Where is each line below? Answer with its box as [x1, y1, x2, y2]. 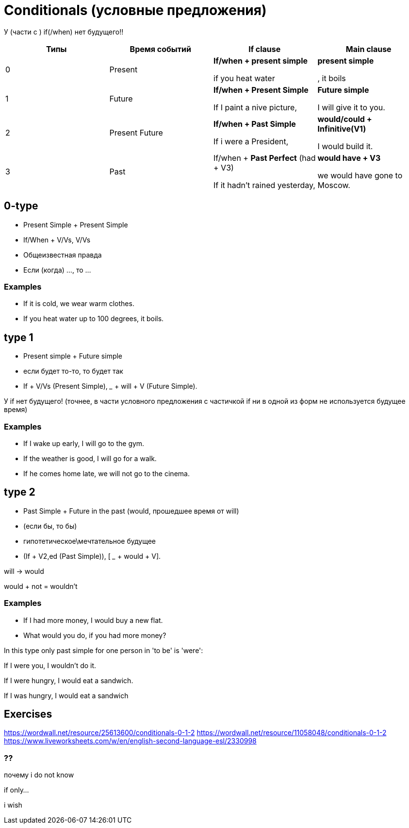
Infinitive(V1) [317, 123, 366, 134]
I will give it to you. [317, 102, 385, 112]
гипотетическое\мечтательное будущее [23, 536, 156, 545]
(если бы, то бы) [23, 521, 77, 530]
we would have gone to [317, 170, 403, 180]
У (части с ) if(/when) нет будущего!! [4, 27, 124, 36]
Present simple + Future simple [23, 352, 123, 361]
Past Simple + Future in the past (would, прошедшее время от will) [23, 506, 239, 515]
